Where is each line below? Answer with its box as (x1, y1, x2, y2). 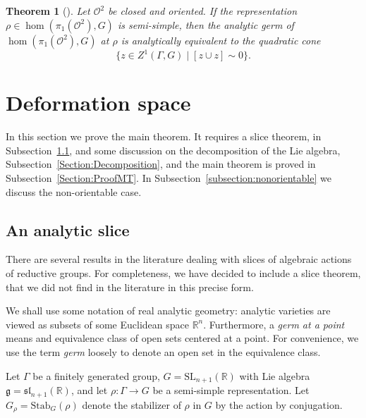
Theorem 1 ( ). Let (6, 4, 90, 18)
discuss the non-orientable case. (6, 184, 142, 199)
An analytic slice (6, 219, 130, 240)
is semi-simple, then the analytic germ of (117, 17, 294, 32)
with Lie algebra (239, 368, 310, 383)
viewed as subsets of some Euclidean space (6, 316, 189, 331)
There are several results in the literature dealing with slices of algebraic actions (6, 252, 352, 266)
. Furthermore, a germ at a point (203, 316, 345, 331)
